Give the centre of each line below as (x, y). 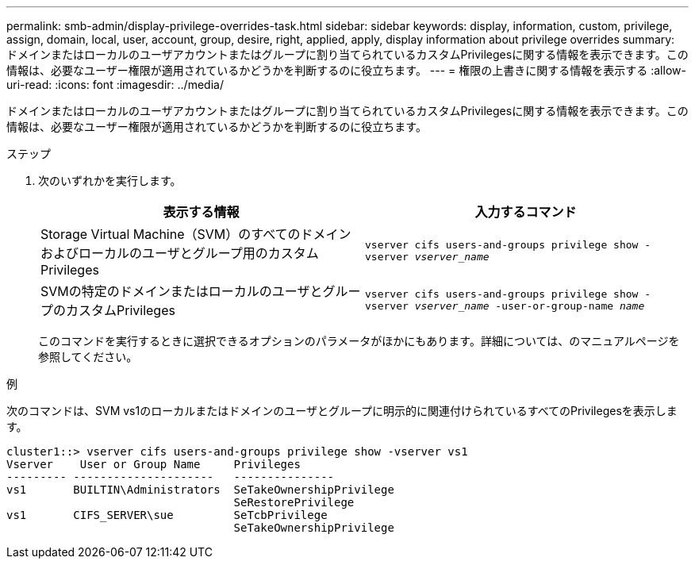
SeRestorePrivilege (294, 502)
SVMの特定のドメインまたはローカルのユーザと (182, 291)
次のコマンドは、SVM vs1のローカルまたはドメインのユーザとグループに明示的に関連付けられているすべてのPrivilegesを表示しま (342, 411)
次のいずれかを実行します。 (110, 181)
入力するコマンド (526, 212)
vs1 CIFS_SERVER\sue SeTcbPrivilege (167, 515)
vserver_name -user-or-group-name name (530, 306)
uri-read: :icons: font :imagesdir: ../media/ (115, 85)
